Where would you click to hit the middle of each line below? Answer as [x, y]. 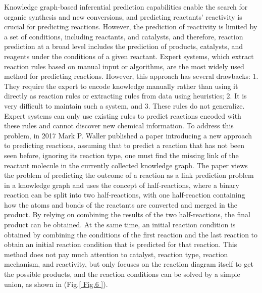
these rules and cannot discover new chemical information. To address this [119, 126]
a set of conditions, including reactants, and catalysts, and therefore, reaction [124, 36]
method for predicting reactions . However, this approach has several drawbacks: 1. [131, 76]
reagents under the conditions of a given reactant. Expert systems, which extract [129, 56]
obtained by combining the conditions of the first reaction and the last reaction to [131, 234]
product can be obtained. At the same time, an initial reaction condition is [120, 225]
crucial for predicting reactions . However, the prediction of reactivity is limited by [131, 27]
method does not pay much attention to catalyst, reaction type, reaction [116, 254]
